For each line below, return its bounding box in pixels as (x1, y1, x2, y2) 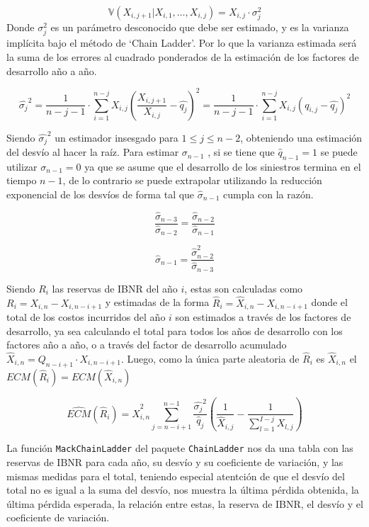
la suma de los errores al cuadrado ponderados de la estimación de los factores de (6, 49, 359, 64)
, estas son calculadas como (184, 280, 303, 295)
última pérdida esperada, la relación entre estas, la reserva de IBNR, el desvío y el (6, 496, 363, 511)
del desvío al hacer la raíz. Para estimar (6, 144, 179, 159)
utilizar (6, 159, 38, 174)
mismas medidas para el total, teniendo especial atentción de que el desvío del (6, 468, 345, 483)
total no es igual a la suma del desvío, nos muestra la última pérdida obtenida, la (6, 482, 359, 497)
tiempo (6, 173, 37, 188)
